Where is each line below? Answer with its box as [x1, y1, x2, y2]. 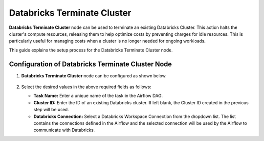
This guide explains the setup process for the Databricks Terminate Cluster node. [9, 47, 173, 53]
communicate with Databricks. [33, 127, 95, 133]
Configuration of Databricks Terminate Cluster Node [9, 60, 172, 68]
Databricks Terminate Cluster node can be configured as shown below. [21, 72, 167, 78]
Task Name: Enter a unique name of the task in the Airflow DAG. [33, 93, 163, 99]
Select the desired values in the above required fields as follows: [21, 84, 152, 90]
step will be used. [33, 107, 69, 113]
